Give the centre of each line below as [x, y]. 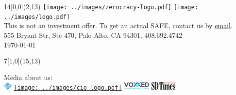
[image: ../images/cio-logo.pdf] [68, 88]
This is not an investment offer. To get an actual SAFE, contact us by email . [118, 25]
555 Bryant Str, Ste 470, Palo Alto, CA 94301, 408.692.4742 [93, 35]
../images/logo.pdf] [37, 17]
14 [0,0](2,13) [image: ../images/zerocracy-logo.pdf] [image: [101, 6]
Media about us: [28, 77]
